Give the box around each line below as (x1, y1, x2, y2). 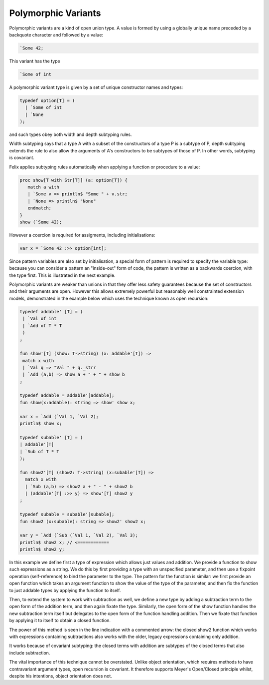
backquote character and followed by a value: (9, 31, 103, 37)
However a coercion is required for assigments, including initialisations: (9, 232, 155, 238)
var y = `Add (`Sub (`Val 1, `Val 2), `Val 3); (19, 533, 138, 538)
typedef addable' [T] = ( (19, 309, 83, 314)
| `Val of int (22, 316, 57, 322)
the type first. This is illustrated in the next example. (9, 272, 116, 278)
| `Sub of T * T (19, 449, 60, 454)
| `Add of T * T (22, 323, 62, 328)
